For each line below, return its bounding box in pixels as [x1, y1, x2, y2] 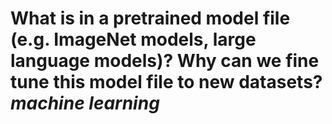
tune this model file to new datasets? [10, 71, 323, 94]
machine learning [10, 92, 160, 115]
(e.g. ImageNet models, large [10, 28, 257, 51]
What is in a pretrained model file [10, 7, 291, 30]
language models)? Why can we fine [10, 50, 320, 72]
